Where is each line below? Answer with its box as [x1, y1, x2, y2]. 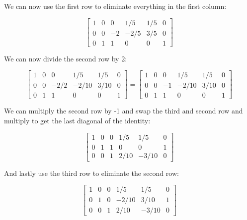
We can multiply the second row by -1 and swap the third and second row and [4, 106, 243, 116]
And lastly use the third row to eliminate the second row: [4, 167, 179, 178]
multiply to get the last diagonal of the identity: [4, 115, 151, 125]
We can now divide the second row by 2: [4, 53, 127, 63]
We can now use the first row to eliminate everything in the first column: [4, 1, 227, 11]
